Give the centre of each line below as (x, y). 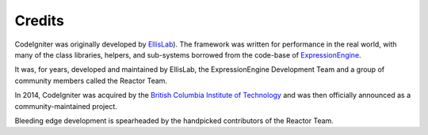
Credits (40, 21)
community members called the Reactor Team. (91, 81)
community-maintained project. (66, 106)
